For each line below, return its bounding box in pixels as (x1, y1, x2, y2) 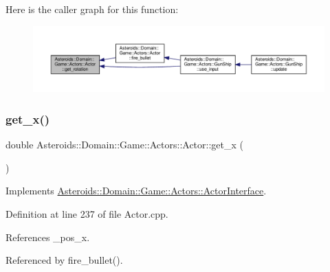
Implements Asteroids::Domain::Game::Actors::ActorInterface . (5, 183, 267, 198)
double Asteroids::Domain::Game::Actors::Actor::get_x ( (5, 137, 243, 152)
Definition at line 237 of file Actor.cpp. (5, 207, 168, 221)
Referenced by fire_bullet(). (5, 253, 123, 267)
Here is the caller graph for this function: (5, 2, 179, 16)
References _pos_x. (5, 229, 90, 244)
